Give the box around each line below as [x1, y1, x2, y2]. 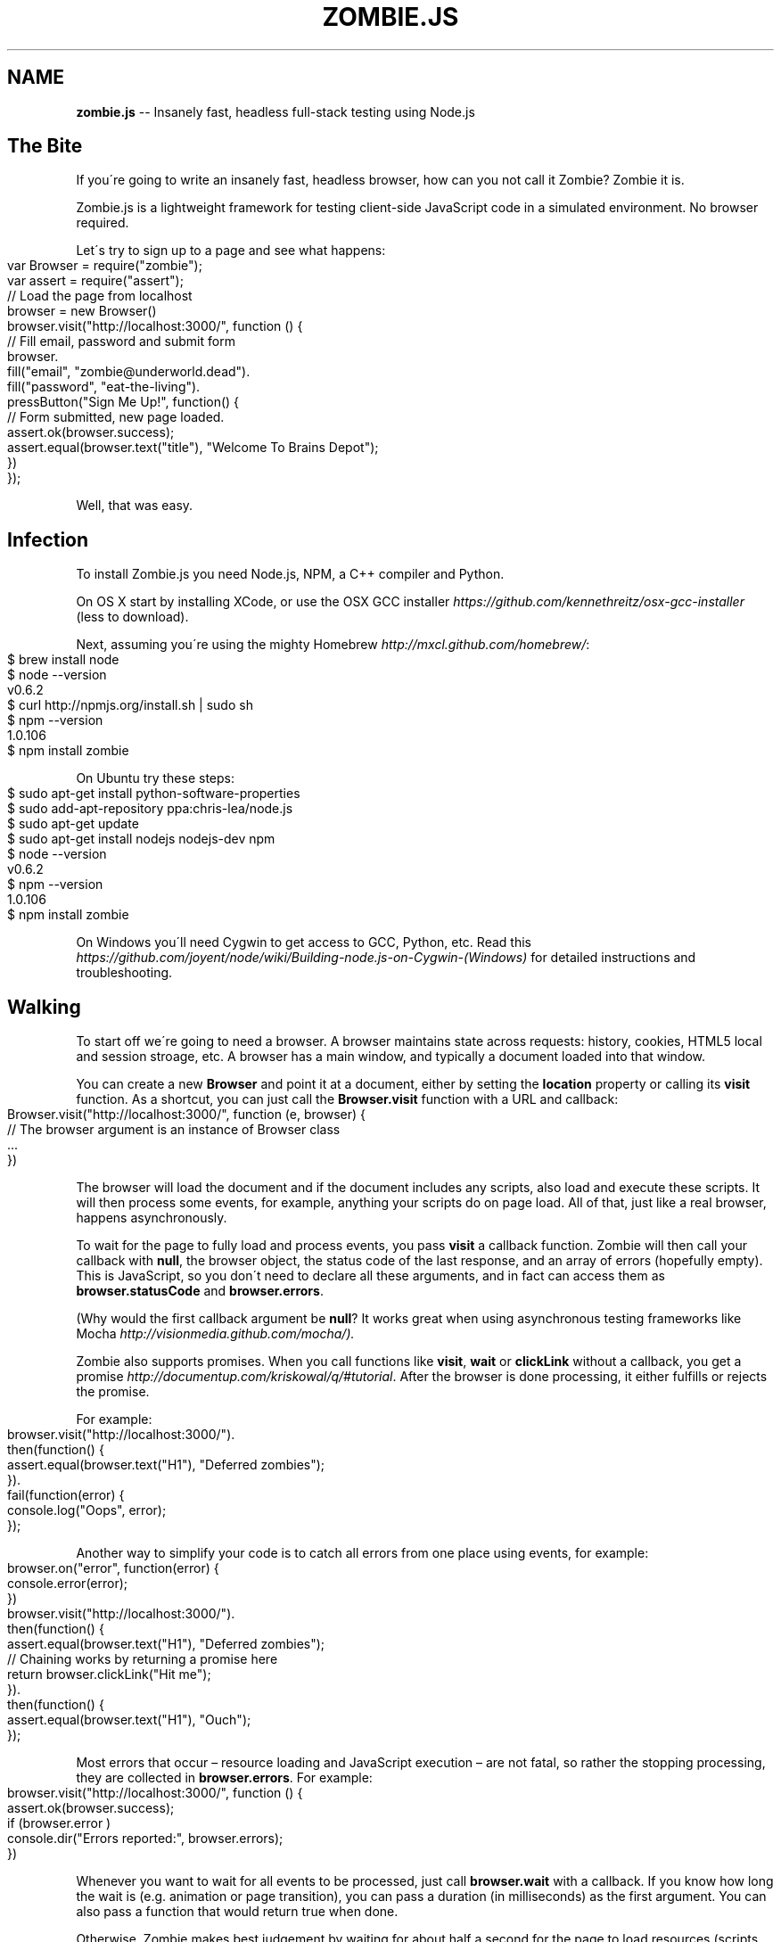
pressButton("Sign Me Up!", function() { [7, 394, 240, 410]
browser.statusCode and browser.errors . [76, 1283, 324, 1299]
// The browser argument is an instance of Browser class [7, 1122, 341, 1138]
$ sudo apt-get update [7, 816, 139, 832]
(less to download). [76, 609, 189, 625]
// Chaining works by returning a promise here [7, 1651, 278, 1667]
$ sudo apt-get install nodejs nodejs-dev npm [7, 831, 275, 847]
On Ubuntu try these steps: [76, 770, 235, 786]
